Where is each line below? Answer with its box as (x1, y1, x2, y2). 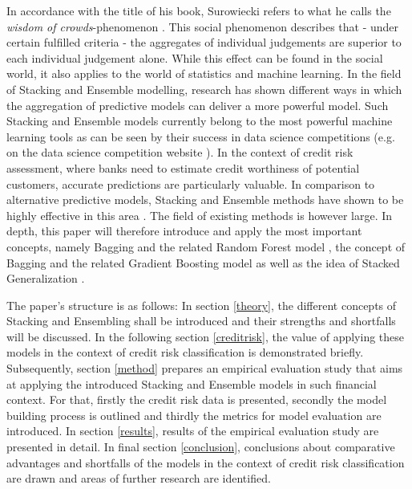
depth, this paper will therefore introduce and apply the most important (6, 222, 362, 239)
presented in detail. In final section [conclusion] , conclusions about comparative (6, 438, 395, 455)
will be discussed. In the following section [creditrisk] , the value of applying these (6, 328, 405, 344)
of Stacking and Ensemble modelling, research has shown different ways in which (6, 80, 402, 97)
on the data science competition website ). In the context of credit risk (6, 144, 353, 161)
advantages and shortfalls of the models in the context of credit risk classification (6, 454, 405, 471)
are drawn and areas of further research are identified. (6, 470, 271, 487)
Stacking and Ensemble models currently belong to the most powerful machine (6, 112, 393, 129)
